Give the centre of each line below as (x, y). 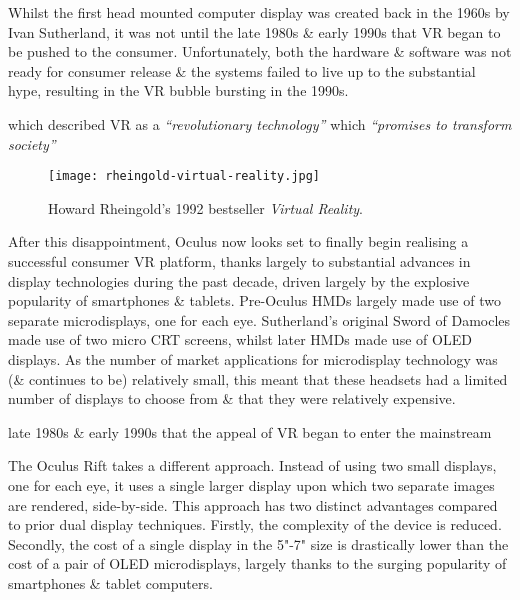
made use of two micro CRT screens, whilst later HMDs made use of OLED (240, 339)
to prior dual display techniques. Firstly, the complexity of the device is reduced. (255, 524)
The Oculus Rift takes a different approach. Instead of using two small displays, (252, 465)
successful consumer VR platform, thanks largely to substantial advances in (239, 261)
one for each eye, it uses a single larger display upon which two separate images (251, 484)
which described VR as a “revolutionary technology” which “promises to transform (260, 123)
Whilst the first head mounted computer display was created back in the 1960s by (259, 12)
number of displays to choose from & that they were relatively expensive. (232, 398)
